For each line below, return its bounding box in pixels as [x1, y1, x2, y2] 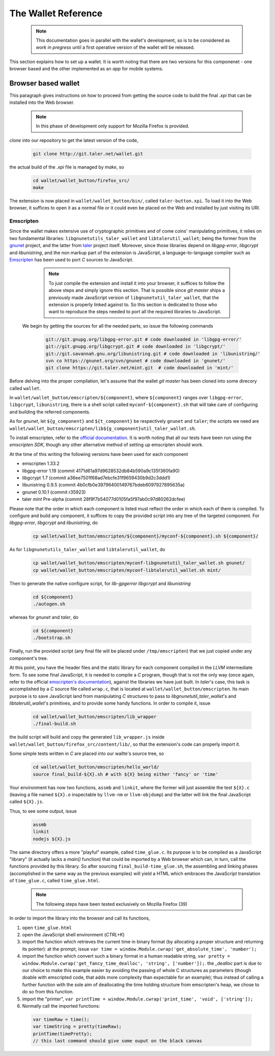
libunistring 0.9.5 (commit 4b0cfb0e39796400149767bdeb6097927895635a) [22, 482, 185, 488]
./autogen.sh [33, 601, 66, 607]
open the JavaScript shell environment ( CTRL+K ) [22, 932, 125, 938]
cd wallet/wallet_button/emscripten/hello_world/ [33, 764, 159, 770]
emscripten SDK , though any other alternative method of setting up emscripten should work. [9, 442, 204, 448]
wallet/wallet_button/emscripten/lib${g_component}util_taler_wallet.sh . [9, 425, 196, 431]
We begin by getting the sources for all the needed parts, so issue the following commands [22, 322, 213, 329]
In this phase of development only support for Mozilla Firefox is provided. [36, 123, 189, 129]
